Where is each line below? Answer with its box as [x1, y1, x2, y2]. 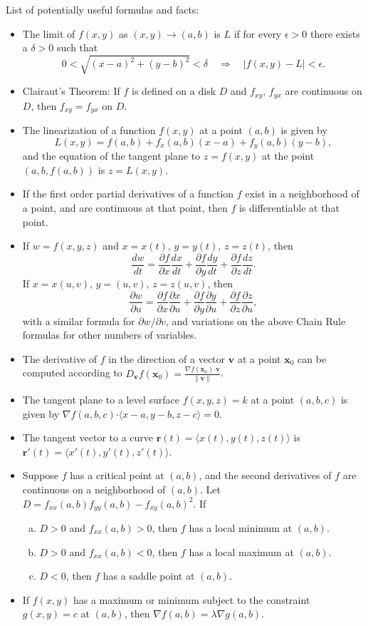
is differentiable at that [238, 200, 340, 215]
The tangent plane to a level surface [22, 391, 180, 406]
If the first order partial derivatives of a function [22, 186, 234, 201]
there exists [310, 26, 360, 41]
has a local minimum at [189, 520, 293, 535]
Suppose [22, 468, 59, 483]
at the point [262, 148, 315, 163]
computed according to [22, 365, 122, 380]
